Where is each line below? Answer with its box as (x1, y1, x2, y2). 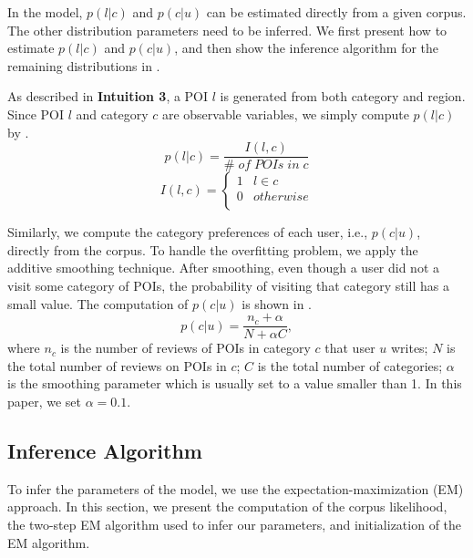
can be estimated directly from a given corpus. (206, 3, 467, 21)
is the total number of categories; (257, 356, 443, 375)
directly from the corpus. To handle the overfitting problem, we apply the (7, 240, 418, 259)
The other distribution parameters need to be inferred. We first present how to (7, 20, 447, 39)
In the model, (7, 3, 83, 21)
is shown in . (242, 294, 313, 313)
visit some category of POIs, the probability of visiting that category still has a (7, 276, 449, 294)
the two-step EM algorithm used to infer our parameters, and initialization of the (7, 515, 462, 534)
